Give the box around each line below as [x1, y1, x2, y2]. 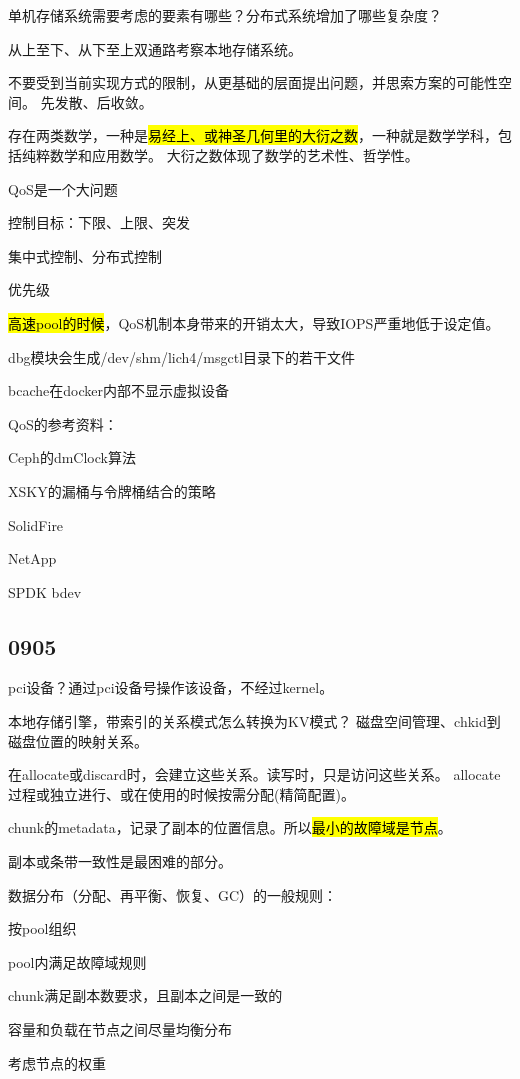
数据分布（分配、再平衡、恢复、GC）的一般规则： [8, 884, 338, 905]
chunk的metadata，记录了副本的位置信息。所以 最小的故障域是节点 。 [8, 817, 452, 838]
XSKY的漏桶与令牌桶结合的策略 [8, 480, 216, 501]
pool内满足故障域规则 [8, 951, 147, 972]
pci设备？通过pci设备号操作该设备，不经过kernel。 [8, 677, 334, 698]
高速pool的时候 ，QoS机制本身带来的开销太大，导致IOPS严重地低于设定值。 [8, 312, 500, 333]
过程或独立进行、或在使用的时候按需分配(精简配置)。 [8, 783, 355, 804]
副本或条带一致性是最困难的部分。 [8, 851, 232, 872]
